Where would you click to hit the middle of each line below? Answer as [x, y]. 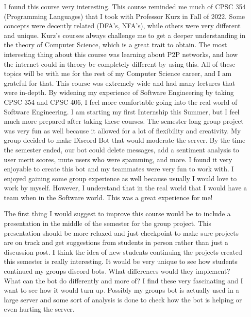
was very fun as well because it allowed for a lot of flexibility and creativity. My [123, 130]
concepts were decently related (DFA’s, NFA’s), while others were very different [122, 26]
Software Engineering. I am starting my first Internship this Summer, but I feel [122, 111]
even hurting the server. [39, 309]
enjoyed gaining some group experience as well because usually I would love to [120, 178]
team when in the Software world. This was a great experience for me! [108, 197]
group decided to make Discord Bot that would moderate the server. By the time [125, 140]
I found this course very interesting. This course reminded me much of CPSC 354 [125, 6]
